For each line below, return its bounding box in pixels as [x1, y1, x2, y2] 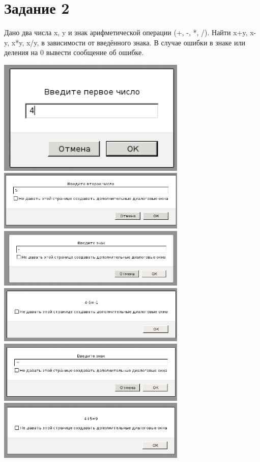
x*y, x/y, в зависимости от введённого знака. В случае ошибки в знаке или [11, 37, 245, 47]
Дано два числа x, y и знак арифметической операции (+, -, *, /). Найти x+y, [4, 27, 248, 38]
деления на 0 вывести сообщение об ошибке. [4, 47, 144, 58]
